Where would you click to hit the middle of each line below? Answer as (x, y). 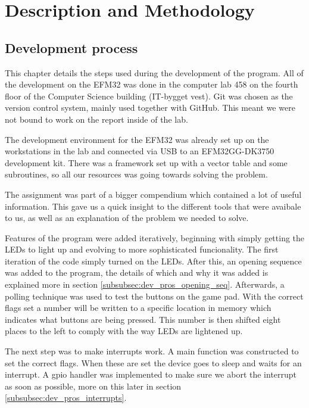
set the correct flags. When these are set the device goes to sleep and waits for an (153, 362)
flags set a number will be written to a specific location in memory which (138, 308)
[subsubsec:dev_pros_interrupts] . (66, 398)
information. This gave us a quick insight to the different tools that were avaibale (153, 206)
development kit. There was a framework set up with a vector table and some (146, 162)
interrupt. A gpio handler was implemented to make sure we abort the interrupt (151, 374)
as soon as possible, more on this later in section (93, 386)
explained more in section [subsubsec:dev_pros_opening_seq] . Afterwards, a (145, 284)
